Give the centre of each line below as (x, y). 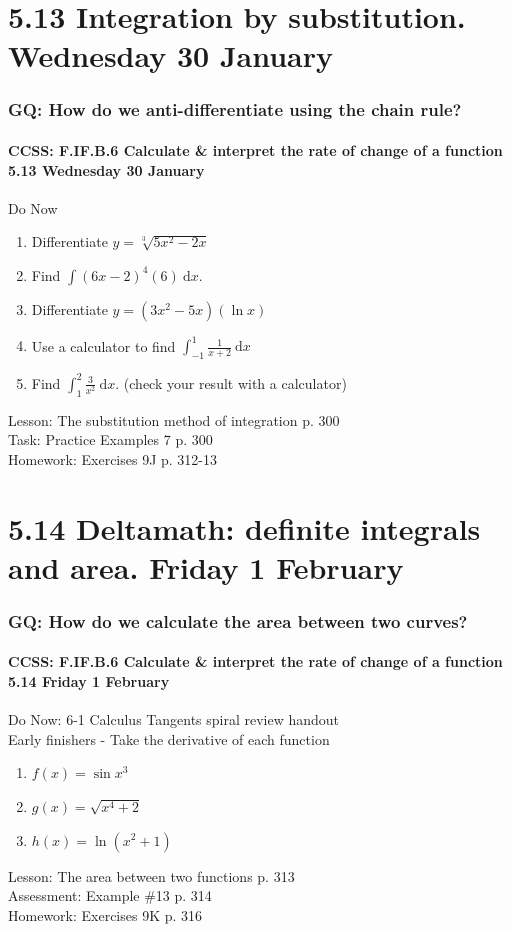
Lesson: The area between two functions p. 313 (151, 875)
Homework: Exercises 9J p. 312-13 (113, 458)
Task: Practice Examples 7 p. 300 (110, 439)
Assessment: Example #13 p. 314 (110, 895)
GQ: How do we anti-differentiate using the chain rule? (235, 109)
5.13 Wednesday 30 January (106, 169)
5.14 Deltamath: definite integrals (244, 527)
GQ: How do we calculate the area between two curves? (238, 620)
